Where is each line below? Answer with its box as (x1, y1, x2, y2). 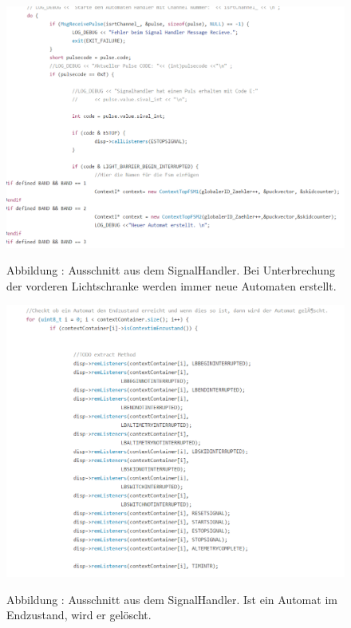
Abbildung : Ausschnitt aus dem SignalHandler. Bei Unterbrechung (6, 262, 336, 278)
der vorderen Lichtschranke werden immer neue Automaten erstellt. (6, 277, 337, 294)
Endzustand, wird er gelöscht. (6, 606, 152, 623)
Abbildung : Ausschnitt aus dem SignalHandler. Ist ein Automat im (6, 590, 337, 607)
